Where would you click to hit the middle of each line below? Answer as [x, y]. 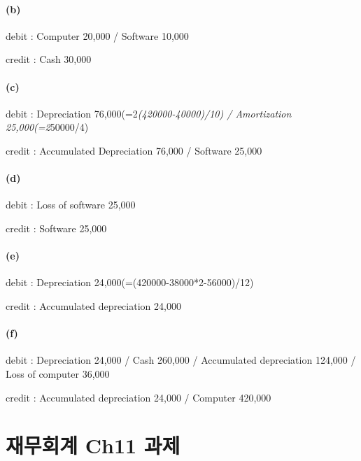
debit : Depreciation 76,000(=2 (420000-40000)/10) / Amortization [149, 113]
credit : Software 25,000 [56, 228]
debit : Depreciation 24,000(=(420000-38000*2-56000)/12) [130, 282]
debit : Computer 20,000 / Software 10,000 [97, 35]
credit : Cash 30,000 [49, 59]
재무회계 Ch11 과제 [93, 445]
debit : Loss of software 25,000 [71, 205]
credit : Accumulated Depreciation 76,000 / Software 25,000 [134, 150]
